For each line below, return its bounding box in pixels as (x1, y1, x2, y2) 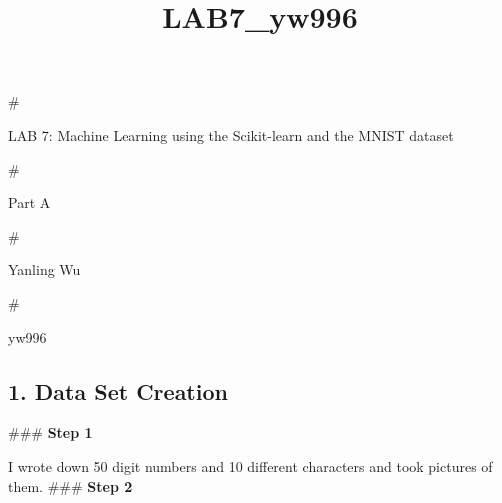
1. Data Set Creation (8, 375, 228, 406)
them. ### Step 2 (8, 475, 133, 496)
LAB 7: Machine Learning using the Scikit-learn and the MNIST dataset (8, 124, 454, 145)
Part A (8, 192, 51, 213)
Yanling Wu (8, 259, 81, 280)
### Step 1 (8, 422, 93, 443)
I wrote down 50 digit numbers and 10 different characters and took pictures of (8, 455, 493, 476)
